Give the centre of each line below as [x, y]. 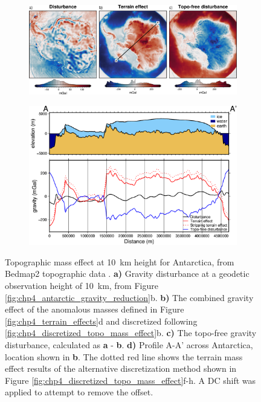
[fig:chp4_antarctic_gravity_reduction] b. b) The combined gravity [129, 297]
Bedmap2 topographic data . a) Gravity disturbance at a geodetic [127, 274]
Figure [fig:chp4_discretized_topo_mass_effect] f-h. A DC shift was [130, 380]
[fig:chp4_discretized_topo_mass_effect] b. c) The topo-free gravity [131, 333]
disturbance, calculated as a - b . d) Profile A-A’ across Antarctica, [129, 344]
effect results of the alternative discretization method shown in [121, 368]
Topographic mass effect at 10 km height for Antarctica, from [120, 261]
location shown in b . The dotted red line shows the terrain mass [124, 356]
